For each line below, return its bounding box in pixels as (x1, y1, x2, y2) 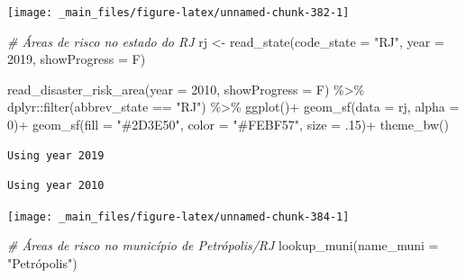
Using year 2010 (7, 179, 105, 193)
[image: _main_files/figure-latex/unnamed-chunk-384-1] (7, 210, 350, 223)
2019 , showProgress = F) (7, 49, 146, 68)
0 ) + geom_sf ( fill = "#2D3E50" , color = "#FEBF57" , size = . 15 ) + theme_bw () (7, 115, 449, 134)
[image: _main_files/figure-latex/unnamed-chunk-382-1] (7, 6, 350, 19)
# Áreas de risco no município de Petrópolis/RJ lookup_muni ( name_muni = (7, 236, 439, 255)
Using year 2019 (7, 148, 105, 162)
